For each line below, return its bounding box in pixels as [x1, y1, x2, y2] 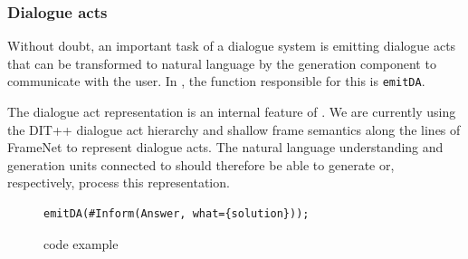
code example [43, 234, 119, 253]
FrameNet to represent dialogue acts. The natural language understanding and [7, 138, 444, 157]
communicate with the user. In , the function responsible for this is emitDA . [7, 72, 425, 91]
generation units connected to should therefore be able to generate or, [7, 155, 395, 174]
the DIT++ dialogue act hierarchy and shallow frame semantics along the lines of [7, 120, 461, 139]
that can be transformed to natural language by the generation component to [7, 53, 436, 72]
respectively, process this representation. [7, 173, 230, 192]
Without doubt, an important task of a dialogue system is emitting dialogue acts [7, 36, 456, 55]
